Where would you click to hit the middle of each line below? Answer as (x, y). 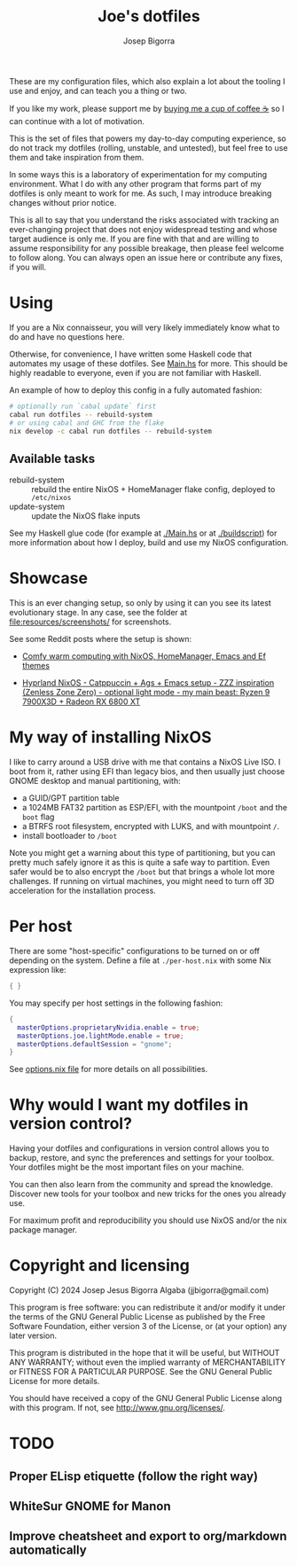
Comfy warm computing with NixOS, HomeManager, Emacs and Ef (144, 656)
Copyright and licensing (100, 1266)
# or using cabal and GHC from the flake (87, 423)
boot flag (38, 817)
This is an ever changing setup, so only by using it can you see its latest (141, 603)
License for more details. (55, 1382)
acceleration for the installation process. (83, 891)
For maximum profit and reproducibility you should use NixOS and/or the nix (148, 1220)
